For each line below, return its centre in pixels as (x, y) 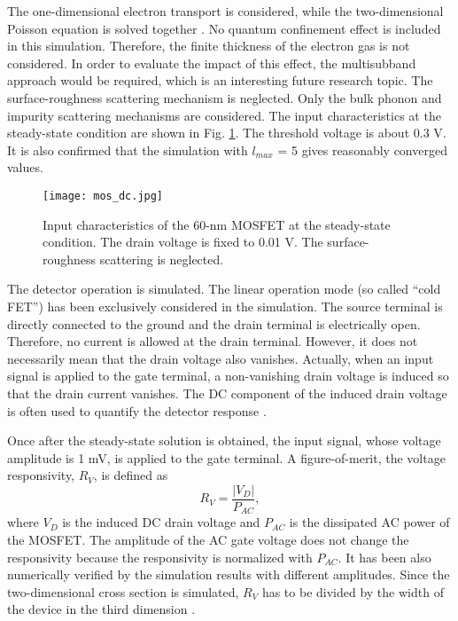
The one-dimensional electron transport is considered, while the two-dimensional (225, 11)
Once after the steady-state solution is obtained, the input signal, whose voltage (224, 440)
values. (25, 167)
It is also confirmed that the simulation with (128, 149)
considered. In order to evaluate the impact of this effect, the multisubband (212, 63)
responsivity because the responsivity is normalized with (160, 557)
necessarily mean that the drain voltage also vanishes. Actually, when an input (221, 358)
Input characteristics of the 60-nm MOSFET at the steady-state (217, 224)
